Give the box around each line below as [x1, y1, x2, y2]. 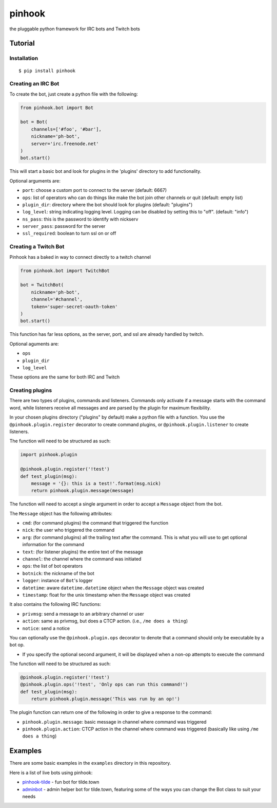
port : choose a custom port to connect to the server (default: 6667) [22, 187, 167, 193]
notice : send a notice [22, 625, 70, 631]
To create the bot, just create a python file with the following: [9, 91, 138, 97]
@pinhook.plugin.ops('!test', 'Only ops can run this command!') [20, 681, 188, 688]
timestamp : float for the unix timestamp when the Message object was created [22, 591, 191, 598]
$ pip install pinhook [18, 67, 76, 74]
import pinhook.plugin [20, 452, 77, 458]
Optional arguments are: [9, 177, 61, 184]
